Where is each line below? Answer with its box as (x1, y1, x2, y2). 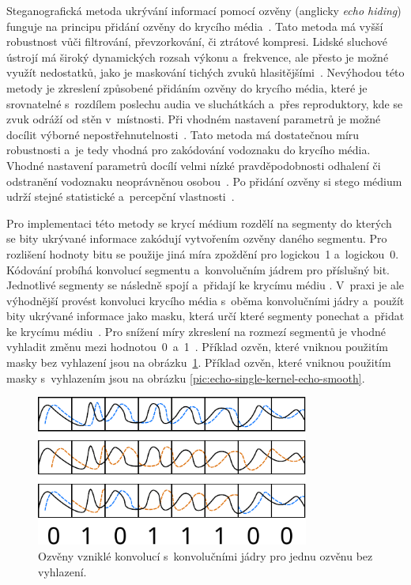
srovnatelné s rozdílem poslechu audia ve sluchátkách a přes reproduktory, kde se (6, 95, 403, 111)
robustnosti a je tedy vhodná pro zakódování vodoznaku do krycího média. (6, 142, 371, 158)
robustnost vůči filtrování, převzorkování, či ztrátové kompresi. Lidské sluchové (6, 33, 387, 50)
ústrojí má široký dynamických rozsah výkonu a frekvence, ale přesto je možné (6, 48, 389, 65)
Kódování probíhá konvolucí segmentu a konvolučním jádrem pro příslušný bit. (6, 261, 390, 277)
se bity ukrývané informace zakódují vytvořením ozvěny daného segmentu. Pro (6, 230, 387, 247)
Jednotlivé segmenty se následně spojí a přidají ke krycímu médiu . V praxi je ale (6, 277, 405, 293)
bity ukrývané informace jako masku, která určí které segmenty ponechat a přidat (6, 308, 405, 324)
